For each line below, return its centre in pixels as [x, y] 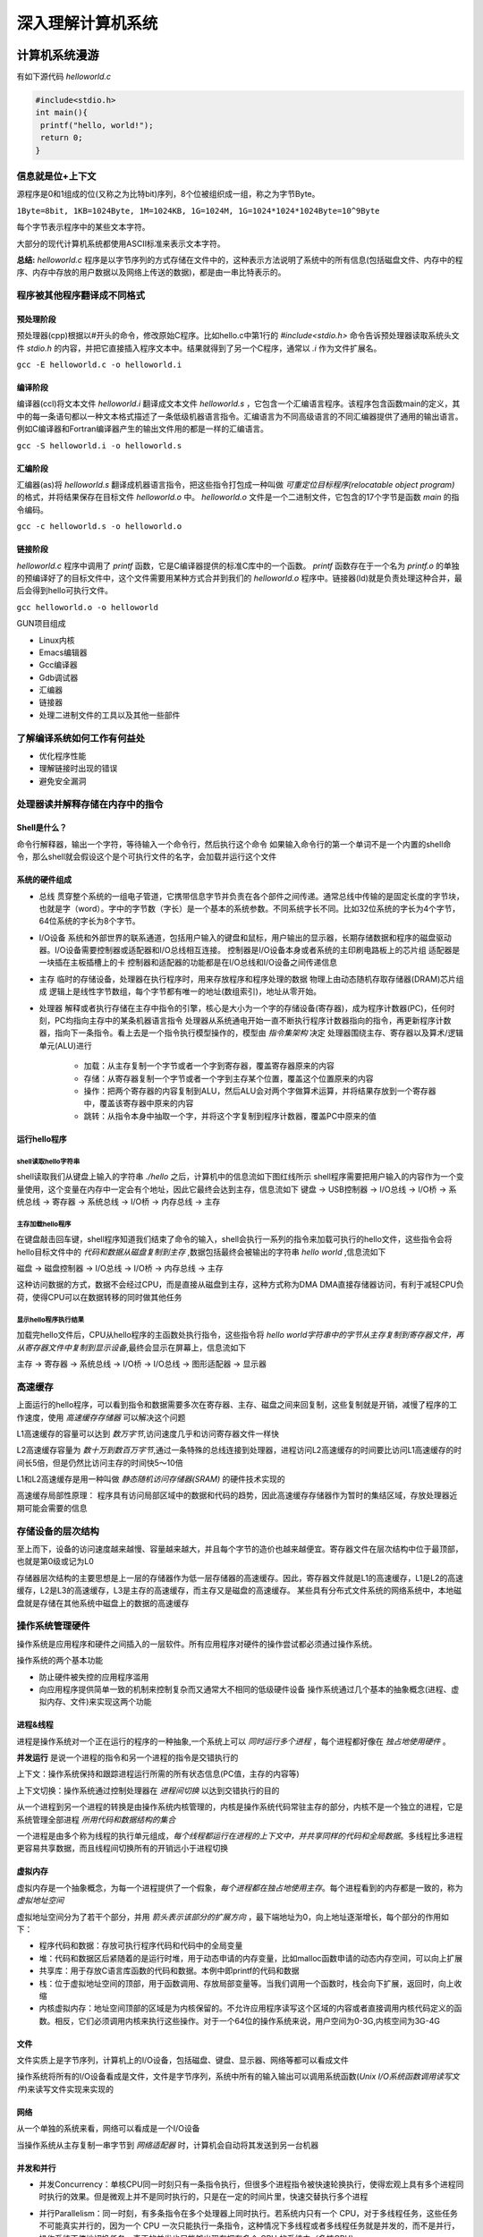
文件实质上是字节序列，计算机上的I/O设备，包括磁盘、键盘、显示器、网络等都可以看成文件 [182, 2060]
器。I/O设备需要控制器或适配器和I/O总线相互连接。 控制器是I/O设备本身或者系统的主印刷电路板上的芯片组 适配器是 [250, 950]
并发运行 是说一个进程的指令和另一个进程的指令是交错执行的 [127, 1757]
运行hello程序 [42, 1139]
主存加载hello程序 [44, 1224]
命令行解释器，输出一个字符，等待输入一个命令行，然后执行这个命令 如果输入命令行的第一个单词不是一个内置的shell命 [234, 844]
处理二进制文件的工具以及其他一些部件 [110, 715]
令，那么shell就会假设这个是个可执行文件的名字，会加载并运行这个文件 [147, 857]
